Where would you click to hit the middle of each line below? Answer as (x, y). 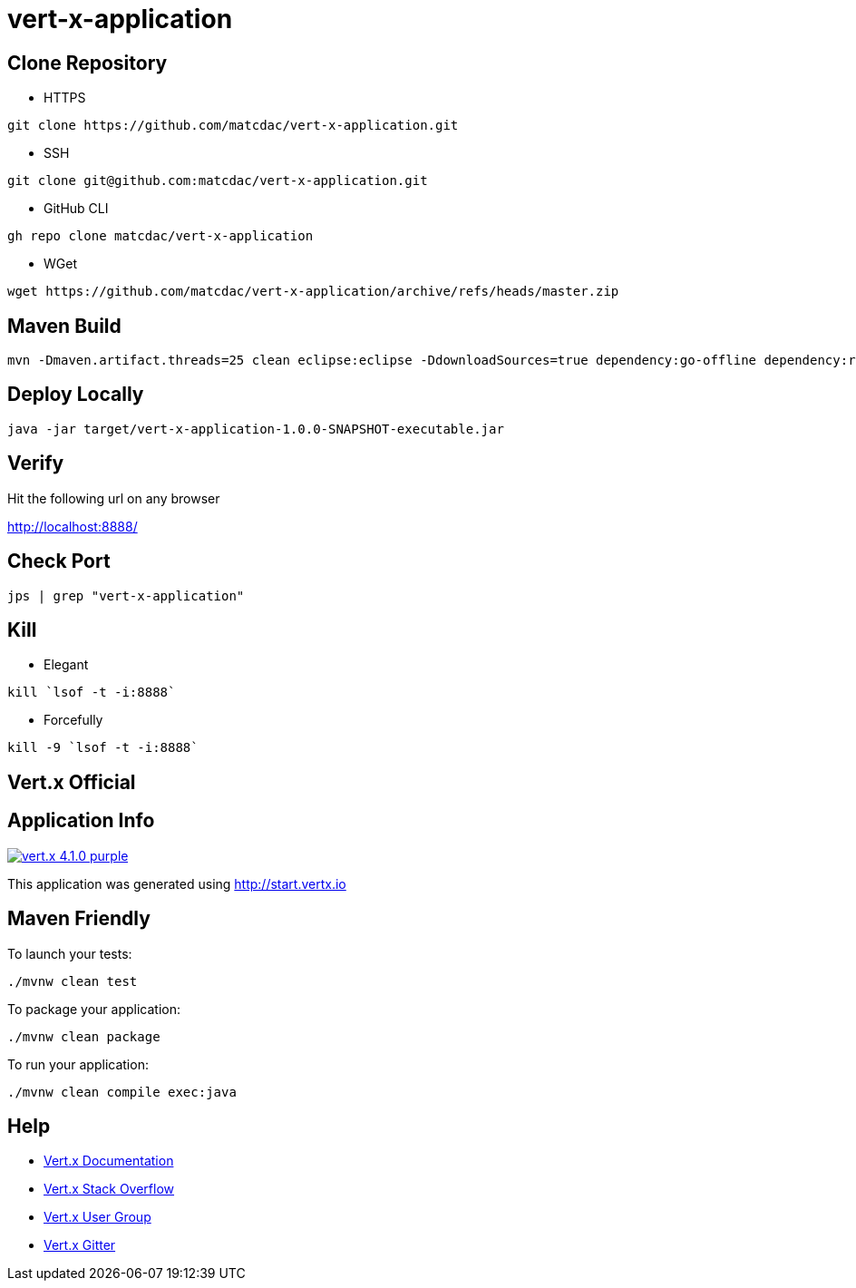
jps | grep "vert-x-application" (126, 595)
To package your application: (94, 1009)
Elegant (66, 665)
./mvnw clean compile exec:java (122, 1092)
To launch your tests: (70, 953)
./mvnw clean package (84, 1036)
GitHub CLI (76, 209)
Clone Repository (88, 63)
